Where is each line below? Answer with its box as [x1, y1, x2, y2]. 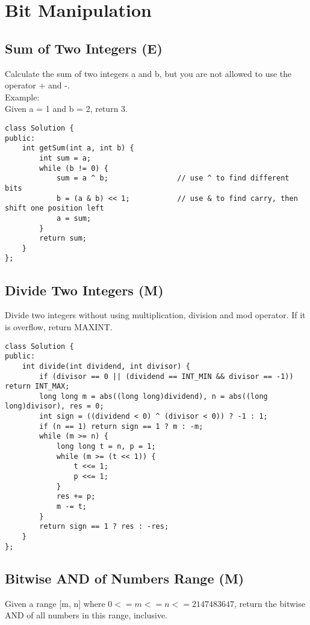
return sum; [39, 234, 87, 243]
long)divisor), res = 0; [5, 402, 104, 411]
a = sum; [56, 214, 91, 223]
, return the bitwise [234, 597, 305, 609]
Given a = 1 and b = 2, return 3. [5, 102, 128, 115]
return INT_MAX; [5, 382, 70, 391]
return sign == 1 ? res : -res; [39, 522, 169, 531]
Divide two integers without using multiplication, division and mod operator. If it [5, 309, 306, 321]
